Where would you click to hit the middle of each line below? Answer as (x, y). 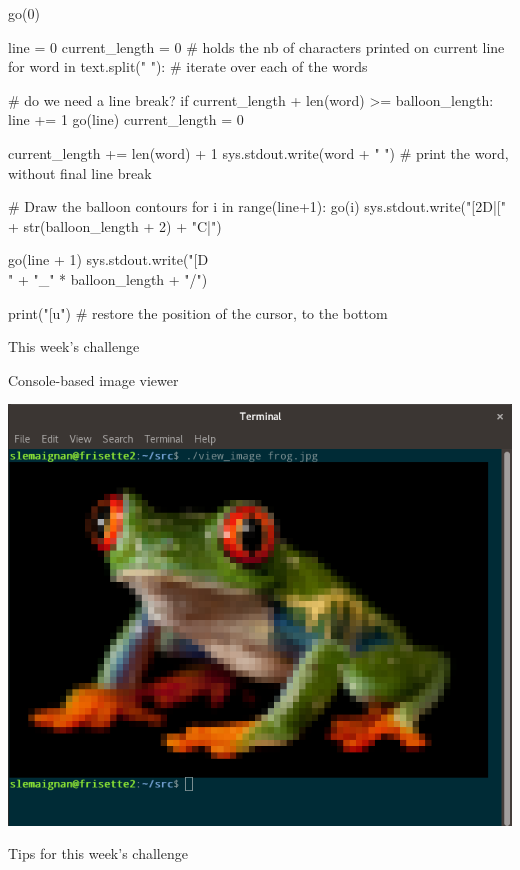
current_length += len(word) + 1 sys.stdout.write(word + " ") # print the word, (258, 152)
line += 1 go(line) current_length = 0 (126, 119)
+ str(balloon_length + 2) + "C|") (115, 225)
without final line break (80, 172)
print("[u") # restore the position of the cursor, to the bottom (198, 312)
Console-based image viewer (93, 379)
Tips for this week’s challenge (98, 853)
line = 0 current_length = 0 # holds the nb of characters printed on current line (256, 46)
